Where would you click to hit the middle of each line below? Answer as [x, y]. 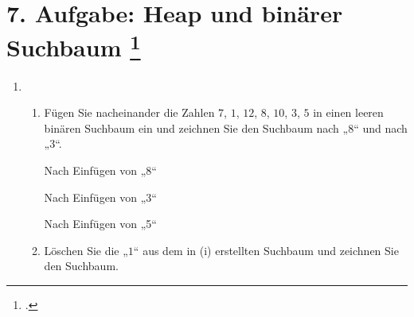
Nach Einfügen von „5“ [100, 224]
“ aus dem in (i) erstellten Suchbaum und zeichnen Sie [266, 250]
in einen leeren [348, 112]
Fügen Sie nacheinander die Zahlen [129, 112]
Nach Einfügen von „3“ [100, 197]
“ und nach [381, 128]
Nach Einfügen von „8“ [100, 170]
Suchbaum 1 [74, 46]
